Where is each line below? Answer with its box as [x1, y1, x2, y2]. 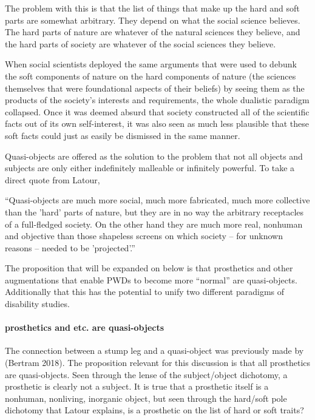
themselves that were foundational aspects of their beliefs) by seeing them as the [5, 81, 305, 94]
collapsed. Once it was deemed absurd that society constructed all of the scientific [5, 105, 310, 118]
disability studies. [5, 297, 70, 310]
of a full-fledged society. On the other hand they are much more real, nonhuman [5, 217, 303, 230]
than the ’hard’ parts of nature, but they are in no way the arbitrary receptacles [5, 205, 304, 218]
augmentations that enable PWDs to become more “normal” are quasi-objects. [5, 273, 297, 286]
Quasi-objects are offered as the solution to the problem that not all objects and [5, 149, 303, 162]
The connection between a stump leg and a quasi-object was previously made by [5, 344, 304, 357]
